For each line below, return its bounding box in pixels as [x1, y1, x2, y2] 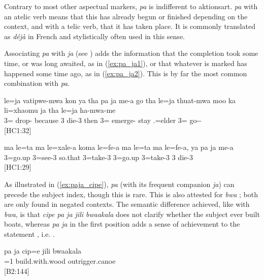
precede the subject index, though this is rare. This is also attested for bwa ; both [4, 189, 258, 199]
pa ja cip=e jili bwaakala [4, 245, 82, 256]
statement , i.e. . [4, 228, 55, 239]
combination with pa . [4, 78, 70, 88]
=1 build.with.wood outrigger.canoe [4, 256, 116, 266]
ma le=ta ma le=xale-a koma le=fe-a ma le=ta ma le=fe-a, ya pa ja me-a [4, 142, 234, 152]
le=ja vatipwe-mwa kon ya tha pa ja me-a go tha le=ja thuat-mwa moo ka [4, 95, 236, 105]
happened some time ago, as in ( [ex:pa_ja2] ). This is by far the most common [4, 68, 247, 78]
